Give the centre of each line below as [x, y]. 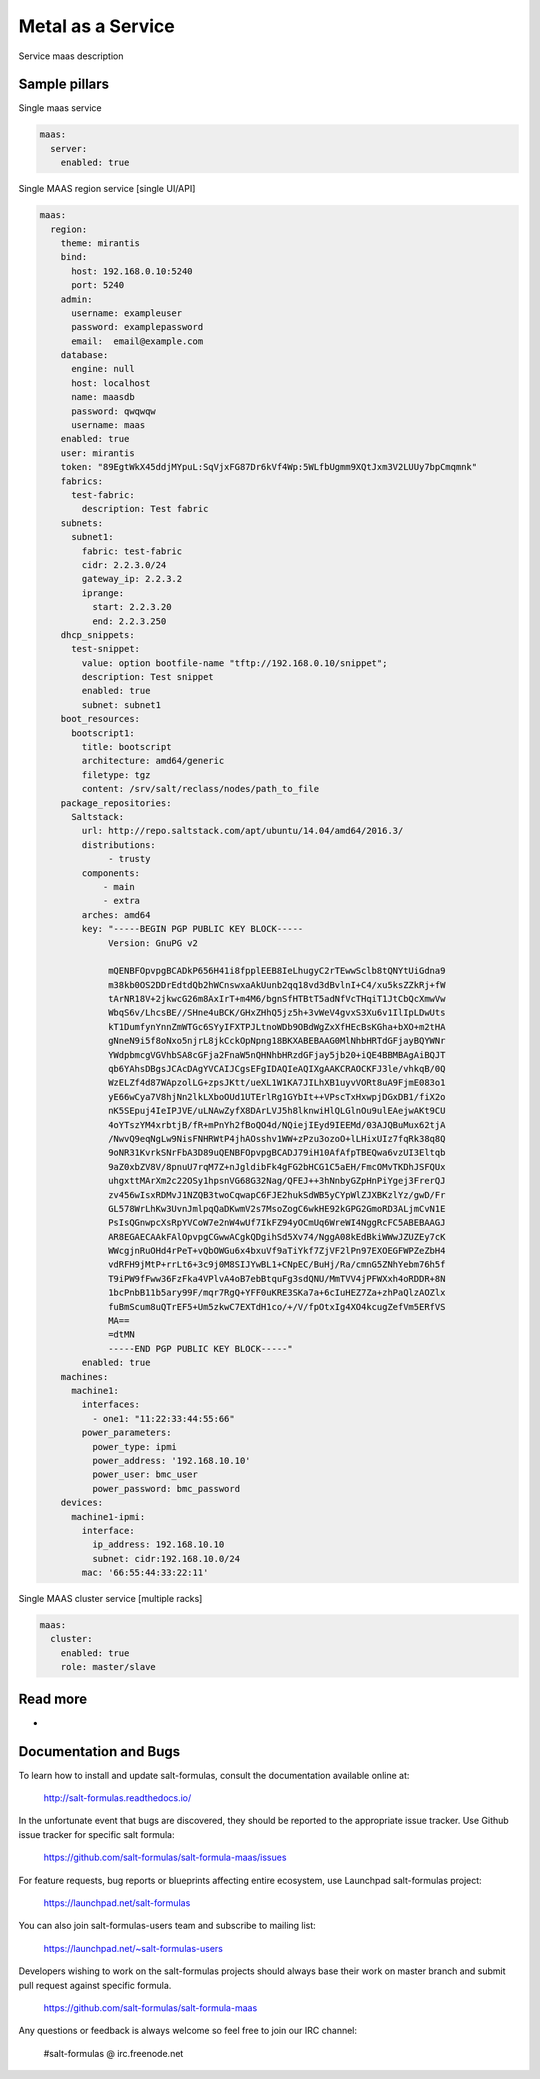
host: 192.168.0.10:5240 [132, 271]
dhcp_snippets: [97, 634]
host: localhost [111, 383]
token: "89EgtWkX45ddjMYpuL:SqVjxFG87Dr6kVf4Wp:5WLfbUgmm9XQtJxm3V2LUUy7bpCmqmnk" [269, 467]
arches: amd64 [116, 914]
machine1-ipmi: [108, 1516]
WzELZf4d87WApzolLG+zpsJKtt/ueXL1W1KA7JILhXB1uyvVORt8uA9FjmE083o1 [277, 1083]
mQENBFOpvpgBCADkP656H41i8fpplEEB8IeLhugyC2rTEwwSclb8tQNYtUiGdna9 [277, 971]
